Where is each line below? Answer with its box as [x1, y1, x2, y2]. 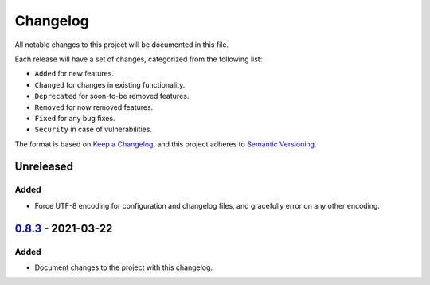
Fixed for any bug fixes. [34, 113, 115, 123]
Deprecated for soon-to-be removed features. [34, 92, 190, 101]
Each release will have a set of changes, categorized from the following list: [14, 54, 263, 64]
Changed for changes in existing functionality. [34, 80, 186, 89]
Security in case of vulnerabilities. [34, 124, 153, 135]
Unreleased [14, 160, 74, 174]
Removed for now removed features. [34, 102, 154, 111]
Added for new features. [34, 68, 115, 79]
